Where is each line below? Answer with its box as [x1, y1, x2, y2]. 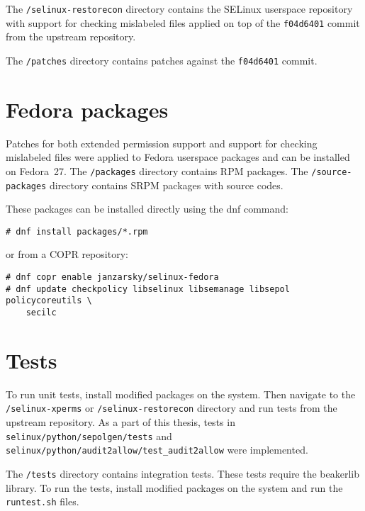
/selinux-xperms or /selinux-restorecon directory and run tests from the [6, 400, 337, 415]
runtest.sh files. [6, 494, 79, 509]
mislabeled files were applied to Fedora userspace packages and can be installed [6, 150, 350, 164]
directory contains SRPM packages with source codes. [49, 177, 283, 192]
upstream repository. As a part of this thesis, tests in [6, 415, 235, 429]
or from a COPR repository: [6, 247, 128, 262]
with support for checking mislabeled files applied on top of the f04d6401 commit [6, 15, 360, 30]
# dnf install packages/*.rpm [6, 226, 148, 237]
